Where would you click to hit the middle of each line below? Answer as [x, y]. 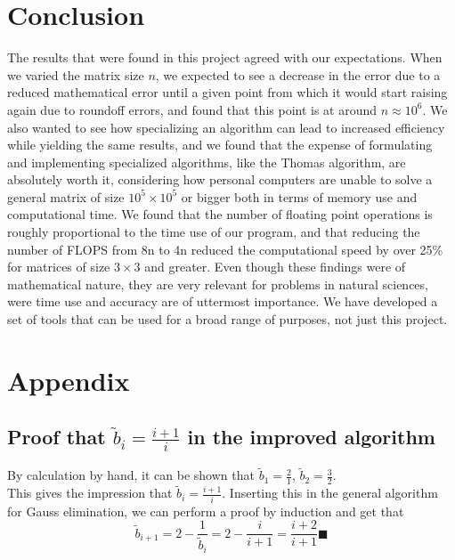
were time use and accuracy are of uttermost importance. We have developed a [223, 301]
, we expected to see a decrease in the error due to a [298, 74]
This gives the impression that [90, 493]
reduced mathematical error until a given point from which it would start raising [227, 92]
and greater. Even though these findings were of [275, 267]
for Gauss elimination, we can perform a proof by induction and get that [206, 511]
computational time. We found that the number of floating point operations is [220, 214]
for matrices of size [59, 267]
